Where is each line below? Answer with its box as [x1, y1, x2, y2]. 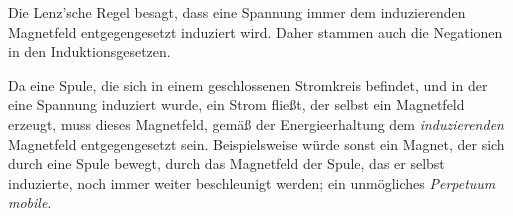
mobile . [8, 192, 52, 213]
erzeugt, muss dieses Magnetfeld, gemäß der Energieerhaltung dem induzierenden [8, 113, 504, 134]
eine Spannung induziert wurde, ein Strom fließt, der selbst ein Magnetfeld [8, 94, 465, 115]
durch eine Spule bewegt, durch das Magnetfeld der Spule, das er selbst [8, 153, 445, 174]
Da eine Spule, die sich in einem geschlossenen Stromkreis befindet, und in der [8, 74, 488, 95]
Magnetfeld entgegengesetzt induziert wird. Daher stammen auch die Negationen [8, 21, 503, 42]
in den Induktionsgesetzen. [8, 41, 171, 62]
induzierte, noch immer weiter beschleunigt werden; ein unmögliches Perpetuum [8, 172, 496, 193]
